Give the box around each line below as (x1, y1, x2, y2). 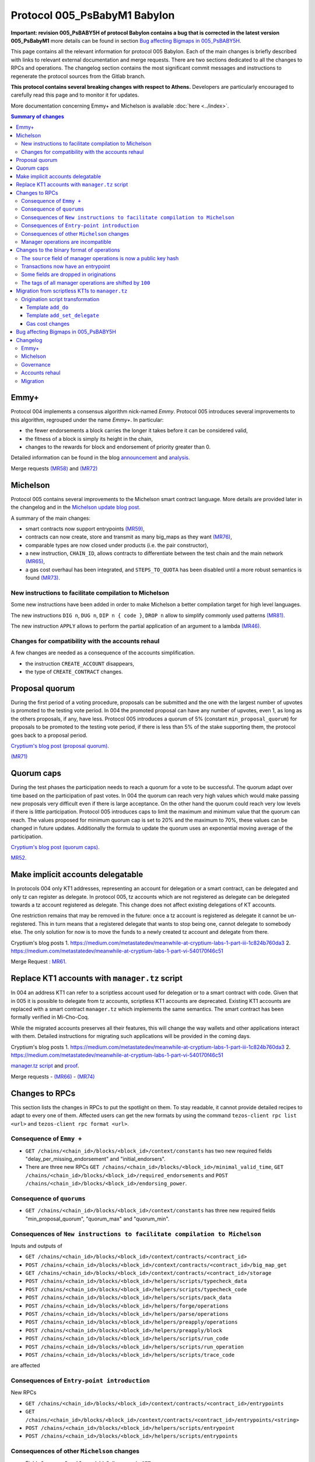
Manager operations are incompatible (21, 238, 111, 245)
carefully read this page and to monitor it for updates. (10, 91, 139, 99)
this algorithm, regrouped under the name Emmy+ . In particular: (10, 416, 164, 423)
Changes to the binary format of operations (16, 246, 120, 254)
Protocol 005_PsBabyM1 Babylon (10, 9, 175, 22)
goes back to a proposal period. (10, 732, 87, 739)
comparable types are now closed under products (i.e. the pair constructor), (25, 542, 209, 549)
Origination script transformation (21, 295, 100, 302)
